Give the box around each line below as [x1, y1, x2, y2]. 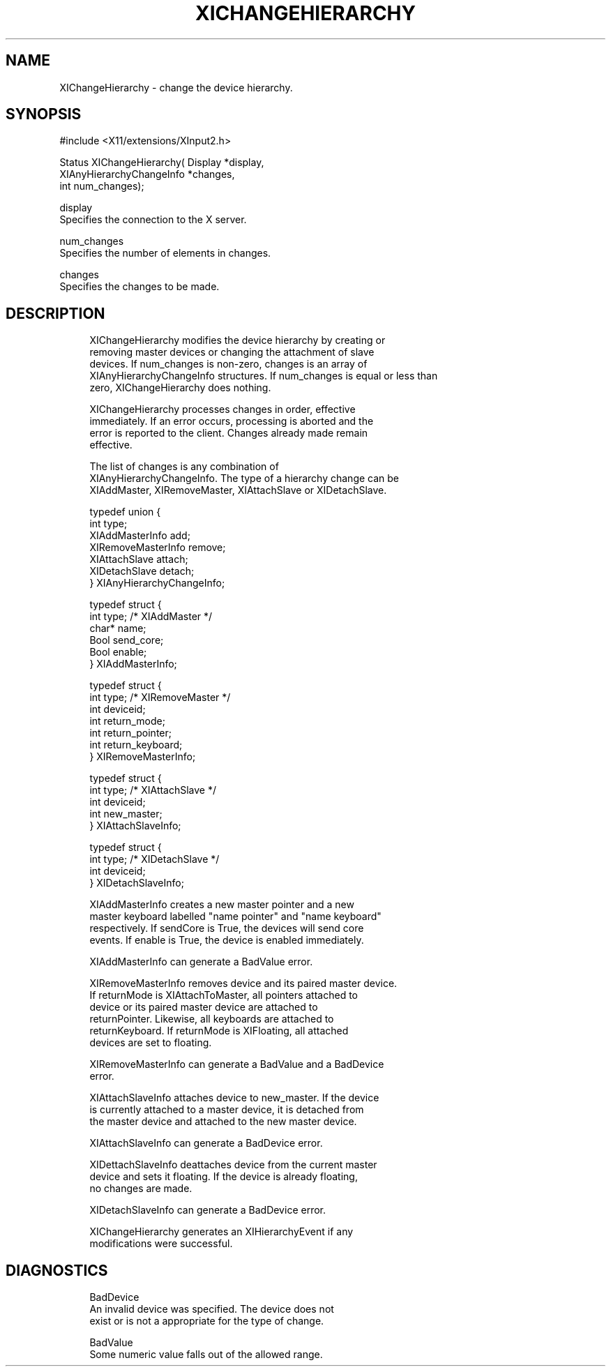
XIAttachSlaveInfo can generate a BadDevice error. [89, 1137, 323, 1149]
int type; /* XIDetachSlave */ [89, 853, 220, 866]
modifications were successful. [89, 1237, 233, 1250]
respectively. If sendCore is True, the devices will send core [89, 922, 364, 935]
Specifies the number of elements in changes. [59, 247, 271, 259]
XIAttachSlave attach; [89, 553, 188, 566]
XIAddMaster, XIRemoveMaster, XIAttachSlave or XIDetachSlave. [89, 484, 387, 497]
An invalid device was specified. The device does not [89, 1303, 334, 1316]
